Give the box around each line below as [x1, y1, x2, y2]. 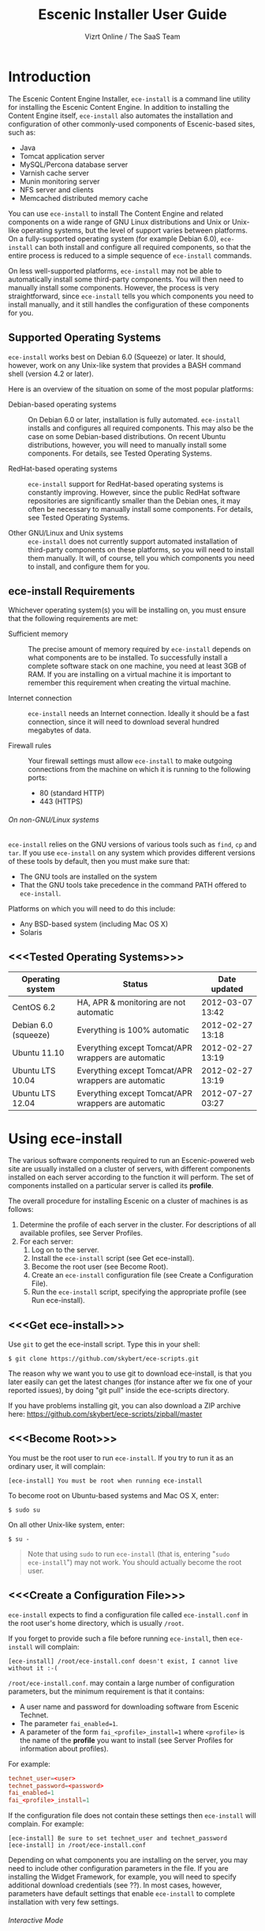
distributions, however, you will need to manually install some [28, 440, 227, 449]
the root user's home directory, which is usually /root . [8, 1618, 185, 1627]
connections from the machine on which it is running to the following [28, 765, 251, 774]
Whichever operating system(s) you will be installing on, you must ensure [8, 605, 247, 615]
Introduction [8, 67, 91, 85]
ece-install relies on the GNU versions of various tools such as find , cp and [8, 839, 257, 849]
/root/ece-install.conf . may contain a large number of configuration [8, 1678, 235, 1687]
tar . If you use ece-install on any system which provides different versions [8, 848, 256, 858]
